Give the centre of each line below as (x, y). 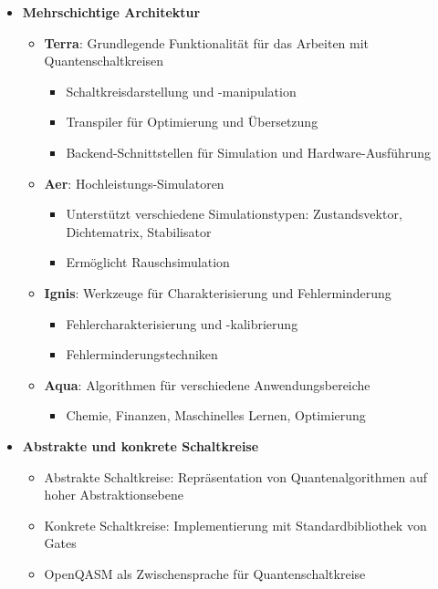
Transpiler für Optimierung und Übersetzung (192, 122)
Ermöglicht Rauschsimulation (148, 262)
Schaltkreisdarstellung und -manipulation (181, 91)
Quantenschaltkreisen (104, 61)
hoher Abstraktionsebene (114, 495)
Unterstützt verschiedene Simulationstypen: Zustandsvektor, (234, 214)
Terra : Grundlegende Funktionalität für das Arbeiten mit (207, 42)
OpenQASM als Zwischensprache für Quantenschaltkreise (205, 573)
